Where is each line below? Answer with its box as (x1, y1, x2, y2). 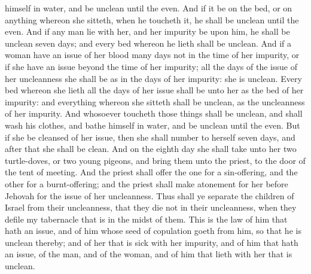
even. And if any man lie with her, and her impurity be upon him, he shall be (5, 25, 290, 38)
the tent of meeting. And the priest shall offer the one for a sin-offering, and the (5, 166, 298, 178)
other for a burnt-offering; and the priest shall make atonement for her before (5, 177, 288, 190)
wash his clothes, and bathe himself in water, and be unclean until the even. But (5, 118, 300, 131)
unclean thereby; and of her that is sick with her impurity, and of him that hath (5, 236, 298, 248)
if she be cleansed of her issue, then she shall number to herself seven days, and (5, 130, 295, 143)
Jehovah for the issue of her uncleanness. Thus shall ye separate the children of (5, 189, 294, 202)
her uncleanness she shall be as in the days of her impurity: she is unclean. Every (5, 72, 302, 84)
